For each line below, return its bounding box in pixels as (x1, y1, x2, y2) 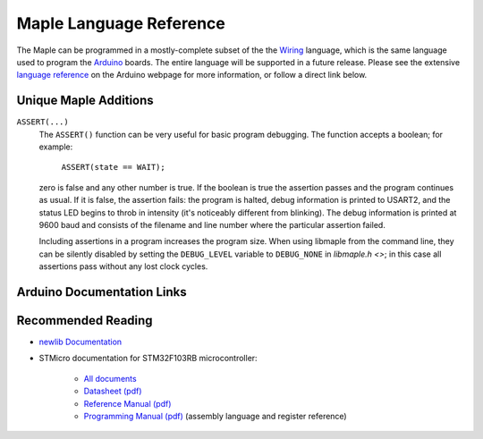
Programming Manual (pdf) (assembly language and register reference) (83, 411, 348, 422)
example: (38, 141, 73, 152)
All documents (83, 373, 138, 384)
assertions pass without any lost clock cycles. (38, 261, 208, 272)
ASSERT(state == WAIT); (61, 162, 165, 173)
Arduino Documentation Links (16, 284, 187, 300)
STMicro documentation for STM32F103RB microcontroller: (38, 353, 258, 364)
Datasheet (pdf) (83, 385, 142, 397)
